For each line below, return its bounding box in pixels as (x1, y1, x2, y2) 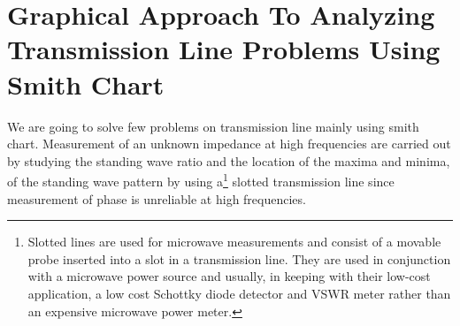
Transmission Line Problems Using (7, 31, 441, 67)
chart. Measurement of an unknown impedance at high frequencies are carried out (7, 134, 451, 153)
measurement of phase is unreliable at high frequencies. (7, 189, 306, 208)
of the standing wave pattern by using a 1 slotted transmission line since (7, 170, 395, 190)
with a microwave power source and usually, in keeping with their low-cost (27, 267, 431, 285)
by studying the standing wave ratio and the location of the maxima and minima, (7, 151, 450, 170)
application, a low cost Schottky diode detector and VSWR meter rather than (27, 284, 451, 302)
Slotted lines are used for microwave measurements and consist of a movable (27, 232, 441, 251)
